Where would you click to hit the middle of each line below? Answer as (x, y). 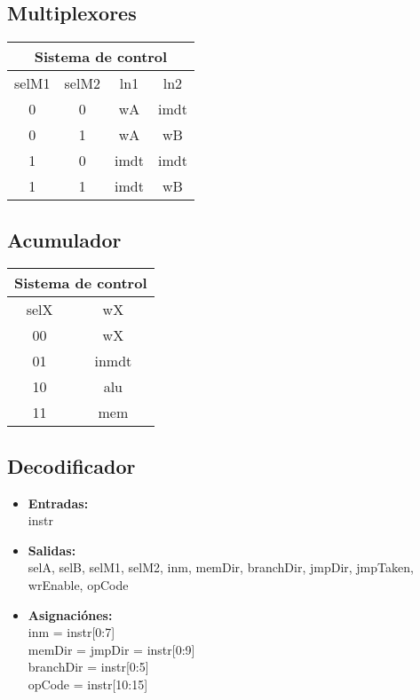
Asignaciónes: (70, 614)
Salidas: (52, 550)
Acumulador (64, 239)
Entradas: (58, 503)
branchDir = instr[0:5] (88, 667)
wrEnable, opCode (78, 584)
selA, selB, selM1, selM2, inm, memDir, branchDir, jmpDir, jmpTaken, (221, 567)
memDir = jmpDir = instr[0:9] (111, 649)
